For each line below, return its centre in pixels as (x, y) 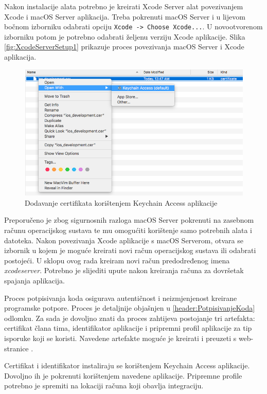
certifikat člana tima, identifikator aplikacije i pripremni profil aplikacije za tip (128, 328)
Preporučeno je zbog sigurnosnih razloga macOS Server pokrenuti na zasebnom (129, 220)
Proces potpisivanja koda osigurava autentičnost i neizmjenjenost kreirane (121, 298)
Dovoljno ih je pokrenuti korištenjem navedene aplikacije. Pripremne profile (123, 375)
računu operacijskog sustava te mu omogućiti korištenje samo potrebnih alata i (128, 230)
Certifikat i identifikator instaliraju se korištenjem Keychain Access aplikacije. (127, 365)
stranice (16, 348)
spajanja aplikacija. (34, 281)
